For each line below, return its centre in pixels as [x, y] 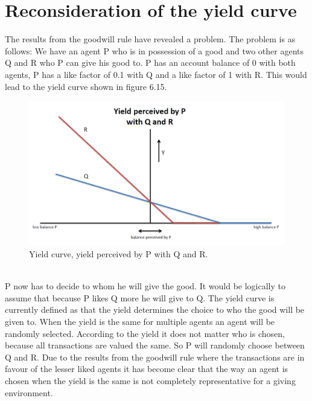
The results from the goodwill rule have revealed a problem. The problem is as [150, 39]
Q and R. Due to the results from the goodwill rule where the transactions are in [155, 357]
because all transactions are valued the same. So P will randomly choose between [155, 345]
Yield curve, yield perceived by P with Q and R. [119, 254]
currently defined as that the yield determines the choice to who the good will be [155, 310]
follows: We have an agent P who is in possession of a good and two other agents [154, 50]
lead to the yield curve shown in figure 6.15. [86, 86]
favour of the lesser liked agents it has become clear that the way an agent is [147, 369]
